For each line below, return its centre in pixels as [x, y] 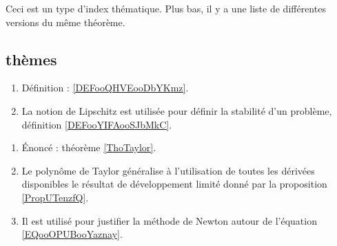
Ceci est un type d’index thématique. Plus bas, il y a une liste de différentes [166, 8]
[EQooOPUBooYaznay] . [72, 234]
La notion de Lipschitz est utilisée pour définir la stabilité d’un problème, [177, 110]
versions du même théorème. [65, 22]
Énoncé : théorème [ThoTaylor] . [89, 147]
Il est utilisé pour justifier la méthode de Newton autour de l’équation [169, 220]
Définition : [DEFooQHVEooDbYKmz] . [105, 88]
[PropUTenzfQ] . [55, 197]
